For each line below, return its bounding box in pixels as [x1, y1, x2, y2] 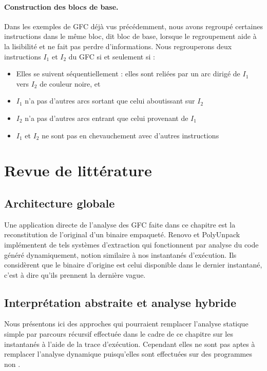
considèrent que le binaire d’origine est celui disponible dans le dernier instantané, [4, 259, 262, 270]
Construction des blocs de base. [4, 1, 119, 12]
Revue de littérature [4, 160, 152, 181]
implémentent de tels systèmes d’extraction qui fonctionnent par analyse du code [4, 239, 259, 250]
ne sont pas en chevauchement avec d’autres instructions [42, 130, 219, 140]
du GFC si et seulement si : [68, 51, 155, 61]
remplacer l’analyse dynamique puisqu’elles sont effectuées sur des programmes [4, 348, 252, 359]
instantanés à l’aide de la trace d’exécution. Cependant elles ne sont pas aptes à [4, 338, 255, 349]
